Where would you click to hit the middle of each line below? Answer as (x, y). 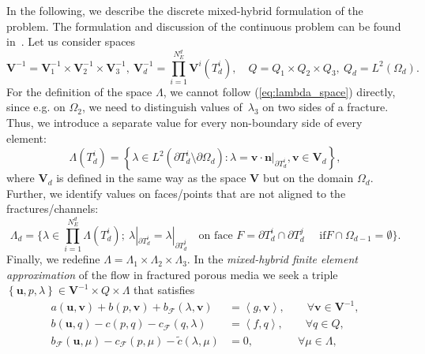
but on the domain (308, 178)
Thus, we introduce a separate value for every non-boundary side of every (184, 123)
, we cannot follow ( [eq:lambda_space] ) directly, (279, 91)
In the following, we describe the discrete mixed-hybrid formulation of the (185, 10)
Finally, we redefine (53, 259)
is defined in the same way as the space (151, 178)
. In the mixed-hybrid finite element (272, 259)
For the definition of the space (79, 91)
